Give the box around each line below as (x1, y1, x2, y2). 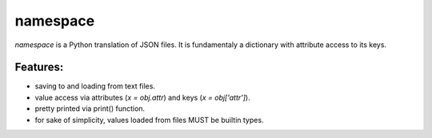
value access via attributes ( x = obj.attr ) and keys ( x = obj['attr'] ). (34, 93, 251, 102)
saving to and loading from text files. (34, 81, 156, 91)
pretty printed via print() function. (34, 104, 146, 113)
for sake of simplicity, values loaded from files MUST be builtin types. (34, 115, 264, 124)
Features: (14, 61, 64, 74)
